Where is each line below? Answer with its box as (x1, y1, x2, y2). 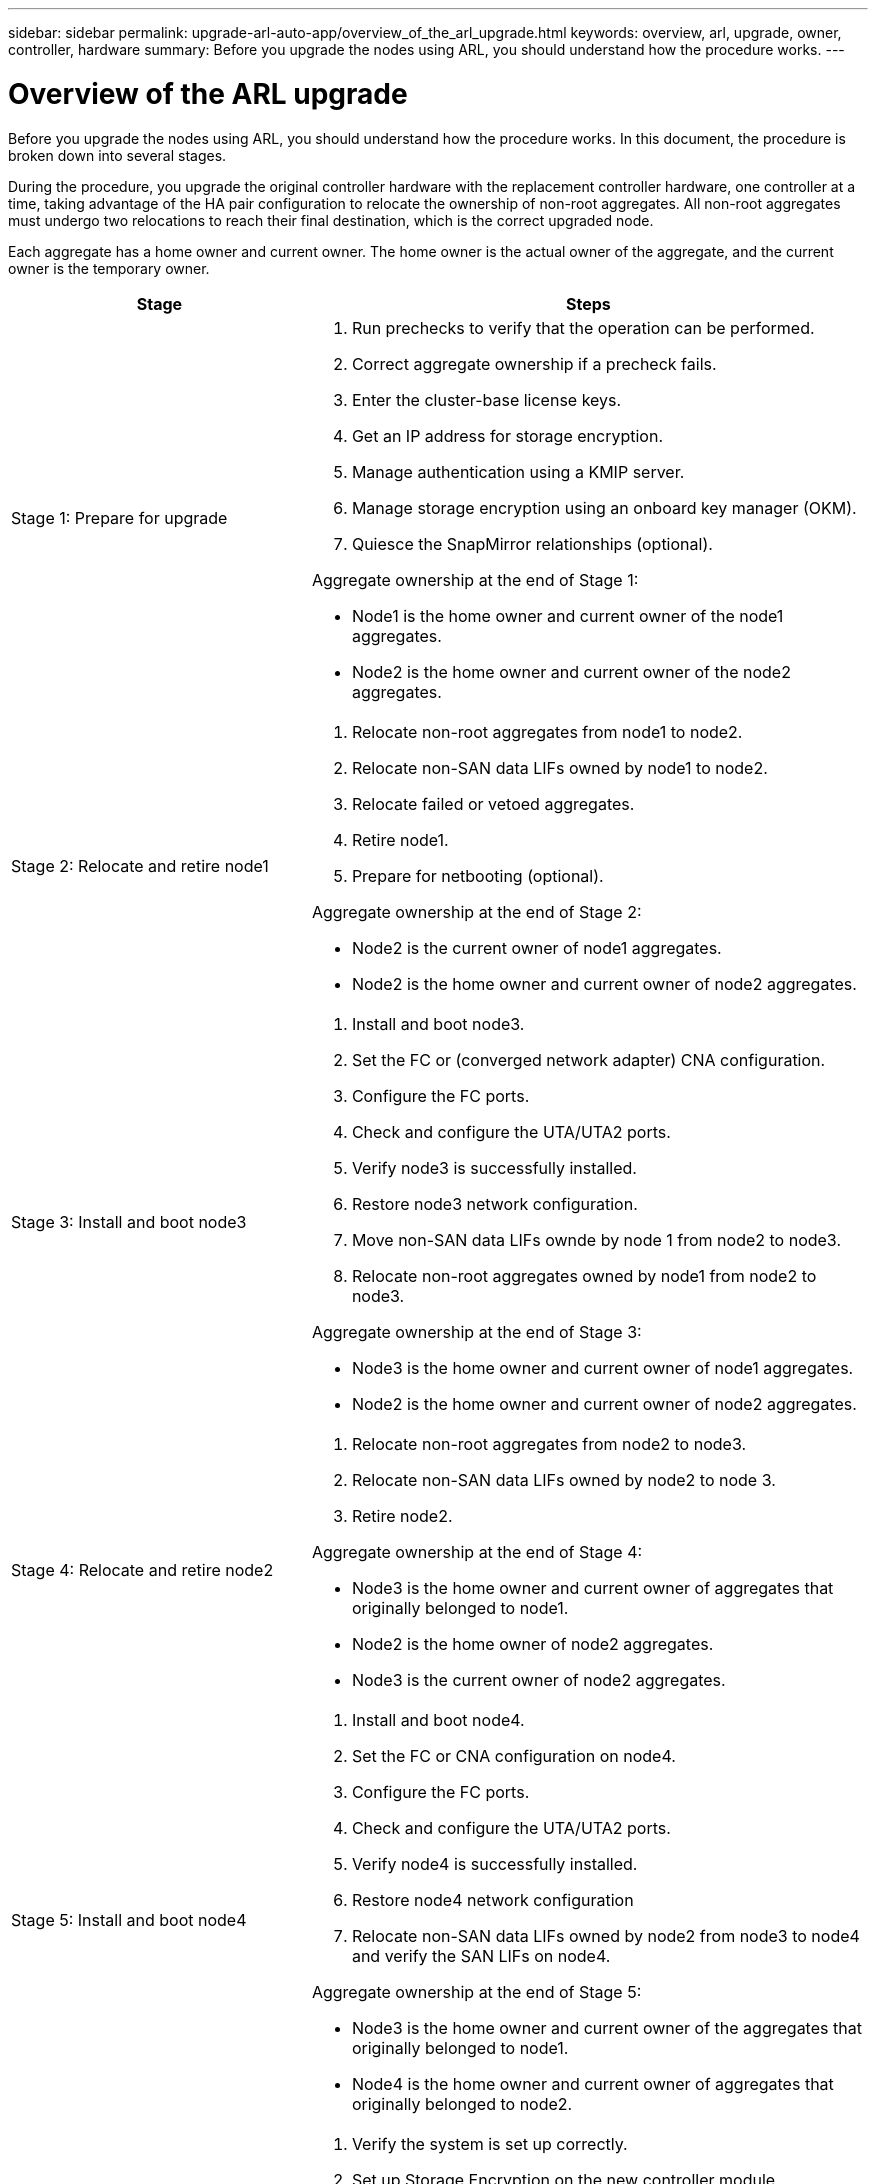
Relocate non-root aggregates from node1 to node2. (351, 721, 743, 742)
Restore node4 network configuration (351, 1889, 634, 1910)
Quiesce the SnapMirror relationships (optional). (351, 533, 713, 554)
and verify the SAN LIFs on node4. (351, 1945, 611, 1966)
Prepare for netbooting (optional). (351, 865, 604, 886)
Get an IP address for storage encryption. (351, 425, 663, 446)
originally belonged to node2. (351, 2093, 573, 2114)
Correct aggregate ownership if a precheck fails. (351, 353, 717, 374)
